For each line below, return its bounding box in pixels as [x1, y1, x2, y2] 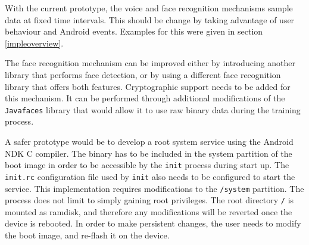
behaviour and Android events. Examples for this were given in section [5, 25, 263, 38]
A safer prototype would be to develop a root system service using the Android [5, 135, 294, 147]
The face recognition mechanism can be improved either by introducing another [5, 57, 295, 69]
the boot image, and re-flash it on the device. [5, 229, 170, 241]
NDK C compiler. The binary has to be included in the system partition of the [5, 147, 292, 159]
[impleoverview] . [5, 36, 64, 49]
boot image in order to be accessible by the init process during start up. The [5, 159, 289, 171]
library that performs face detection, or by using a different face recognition [5, 68, 281, 80]
